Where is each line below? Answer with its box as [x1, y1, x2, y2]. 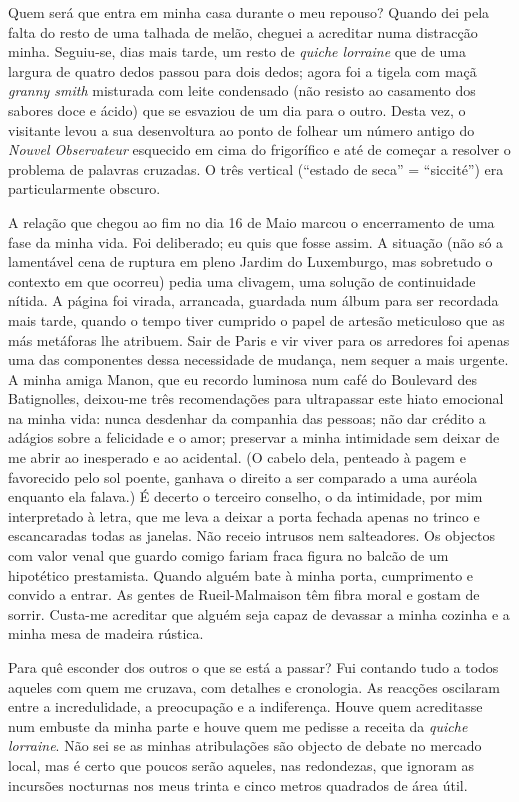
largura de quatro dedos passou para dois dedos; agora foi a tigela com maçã [8, 60, 477, 81]
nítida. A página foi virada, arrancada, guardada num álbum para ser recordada [8, 290, 499, 311]
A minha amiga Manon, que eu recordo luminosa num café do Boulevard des [8, 368, 478, 389]
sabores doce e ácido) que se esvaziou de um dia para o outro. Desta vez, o [8, 99, 466, 120]
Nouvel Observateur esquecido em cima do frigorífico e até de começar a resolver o [8, 139, 511, 160]
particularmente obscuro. [8, 178, 161, 199]
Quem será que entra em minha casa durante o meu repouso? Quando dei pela [8, 2, 490, 22]
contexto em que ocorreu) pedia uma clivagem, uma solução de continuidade [8, 270, 476, 291]
